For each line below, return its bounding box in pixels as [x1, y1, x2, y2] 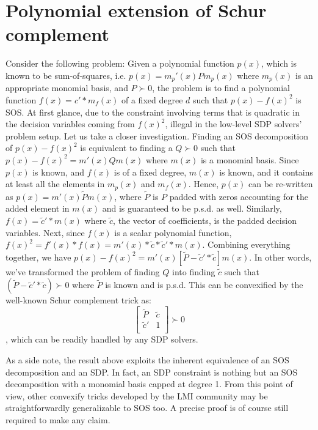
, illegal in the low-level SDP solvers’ [165, 117, 302, 130]
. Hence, [188, 177, 219, 190]
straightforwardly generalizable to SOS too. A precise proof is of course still [5, 401, 289, 414]
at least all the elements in [5, 177, 105, 190]
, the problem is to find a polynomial [152, 81, 290, 94]
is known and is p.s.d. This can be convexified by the [105, 278, 303, 291]
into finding [172, 265, 215, 278]
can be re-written [248, 177, 313, 190]
